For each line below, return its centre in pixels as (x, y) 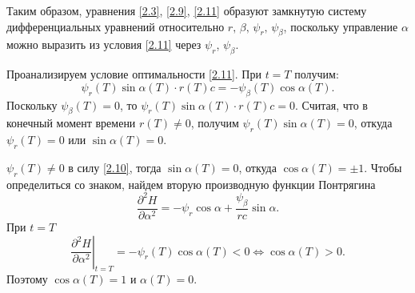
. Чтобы (383, 167)
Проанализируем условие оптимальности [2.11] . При (134, 74)
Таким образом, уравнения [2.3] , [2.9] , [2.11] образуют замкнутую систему (187, 10)
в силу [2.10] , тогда (115, 167)
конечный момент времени (71, 123)
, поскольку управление (341, 26)
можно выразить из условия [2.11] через (104, 44)
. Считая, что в (331, 104)
